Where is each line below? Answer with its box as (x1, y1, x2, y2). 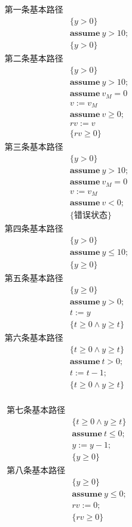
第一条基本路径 (4, 6, 63, 15)
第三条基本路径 (4, 143, 63, 152)
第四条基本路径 (4, 225, 63, 234)
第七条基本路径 (7, 406, 66, 415)
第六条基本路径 (4, 334, 63, 343)
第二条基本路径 (4, 55, 63, 64)
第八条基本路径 (7, 467, 66, 476)
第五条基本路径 (4, 274, 63, 283)
